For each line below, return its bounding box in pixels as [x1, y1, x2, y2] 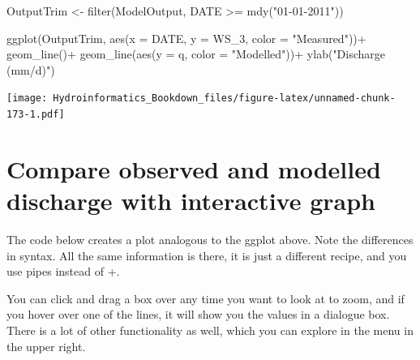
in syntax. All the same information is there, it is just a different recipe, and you [6, 246, 407, 264]
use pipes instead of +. [6, 263, 120, 280]
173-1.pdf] [6, 109, 65, 121]
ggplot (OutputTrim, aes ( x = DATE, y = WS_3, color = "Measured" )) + [6, 29, 366, 46]
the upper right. [6, 337, 86, 354]
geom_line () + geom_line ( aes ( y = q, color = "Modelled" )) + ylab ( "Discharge [6, 45, 386, 62]
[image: [6, 92, 48, 105]
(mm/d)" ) [6, 61, 55, 78]
